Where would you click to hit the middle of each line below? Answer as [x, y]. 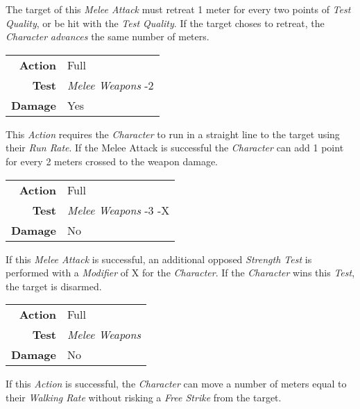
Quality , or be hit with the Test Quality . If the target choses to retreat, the [165, 23]
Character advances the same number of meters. [108, 36]
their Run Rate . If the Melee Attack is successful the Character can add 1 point [175, 148]
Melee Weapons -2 [110, 85]
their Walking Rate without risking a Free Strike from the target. [144, 397]
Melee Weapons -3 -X [118, 210]
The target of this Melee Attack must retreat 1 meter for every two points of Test [178, 9]
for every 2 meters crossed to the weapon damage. [112, 161]
